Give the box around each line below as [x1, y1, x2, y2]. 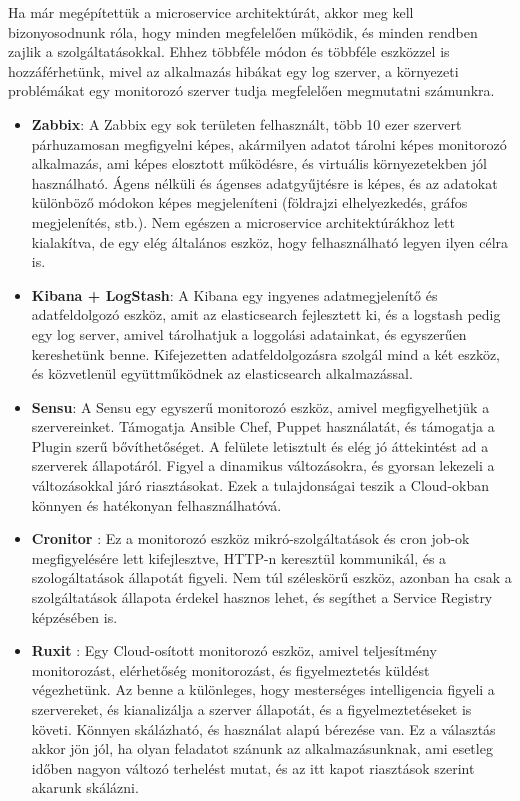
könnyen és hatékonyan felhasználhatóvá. [31, 494, 282, 515]
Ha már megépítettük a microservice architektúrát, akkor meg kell [8, 2, 414, 22]
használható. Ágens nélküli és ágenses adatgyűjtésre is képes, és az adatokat [31, 172, 498, 193]
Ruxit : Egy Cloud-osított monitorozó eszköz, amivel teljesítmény [31, 640, 437, 661]
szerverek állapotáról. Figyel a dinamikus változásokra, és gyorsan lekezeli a [31, 455, 495, 476]
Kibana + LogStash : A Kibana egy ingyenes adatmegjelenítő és [31, 284, 438, 305]
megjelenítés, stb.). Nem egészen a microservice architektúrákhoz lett [31, 211, 455, 232]
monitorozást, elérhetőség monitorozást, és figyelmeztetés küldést [31, 659, 430, 680]
